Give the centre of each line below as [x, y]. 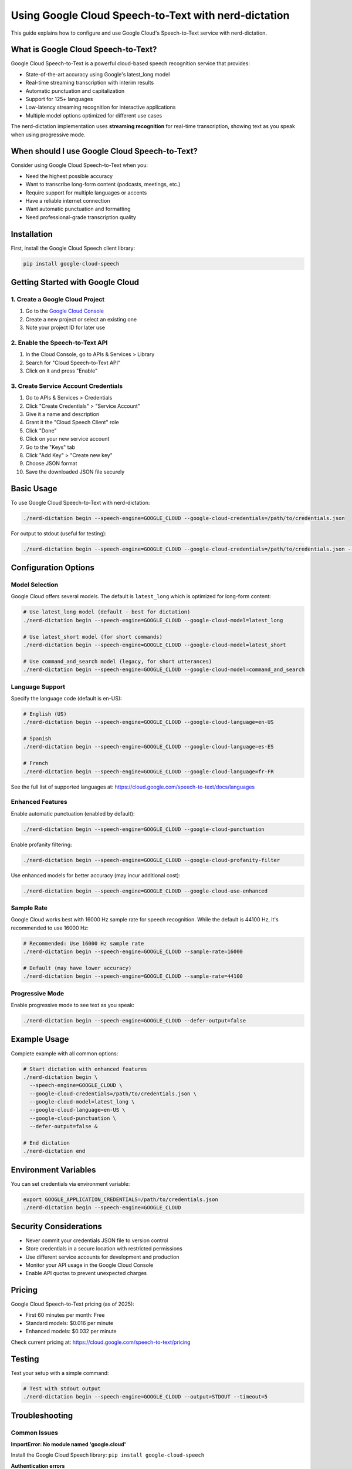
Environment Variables [53, 1170]
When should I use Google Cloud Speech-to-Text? [104, 151]
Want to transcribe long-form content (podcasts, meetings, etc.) [103, 185]
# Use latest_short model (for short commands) [93, 637]
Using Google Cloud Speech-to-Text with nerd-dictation [150, 15]
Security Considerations [57, 1226]
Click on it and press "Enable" [62, 371]
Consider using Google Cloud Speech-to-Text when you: [79, 165]
